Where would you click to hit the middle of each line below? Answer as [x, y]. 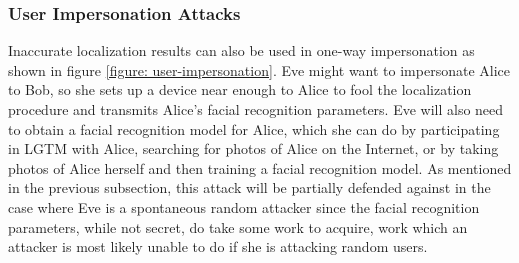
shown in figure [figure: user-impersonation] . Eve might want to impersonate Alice [259, 69]
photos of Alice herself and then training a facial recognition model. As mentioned [260, 167]
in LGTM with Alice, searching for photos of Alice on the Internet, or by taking [253, 148]
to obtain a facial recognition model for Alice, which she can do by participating [254, 128]
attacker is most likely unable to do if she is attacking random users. [218, 246]
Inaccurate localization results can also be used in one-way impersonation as [241, 50]
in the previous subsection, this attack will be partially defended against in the [249, 187]
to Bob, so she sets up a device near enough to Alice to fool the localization [240, 89]
